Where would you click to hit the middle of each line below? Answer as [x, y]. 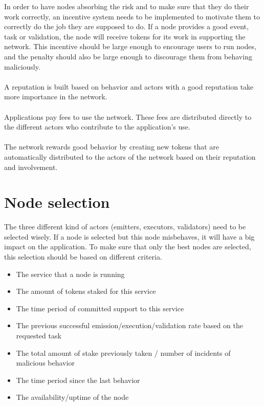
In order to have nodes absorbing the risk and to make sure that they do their [127, 6]
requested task [39, 335]
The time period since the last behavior [78, 380]
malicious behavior [45, 363]
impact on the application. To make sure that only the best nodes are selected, [128, 247]
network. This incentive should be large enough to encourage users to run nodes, [130, 46]
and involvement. [31, 167]
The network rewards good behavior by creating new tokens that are [112, 147]
